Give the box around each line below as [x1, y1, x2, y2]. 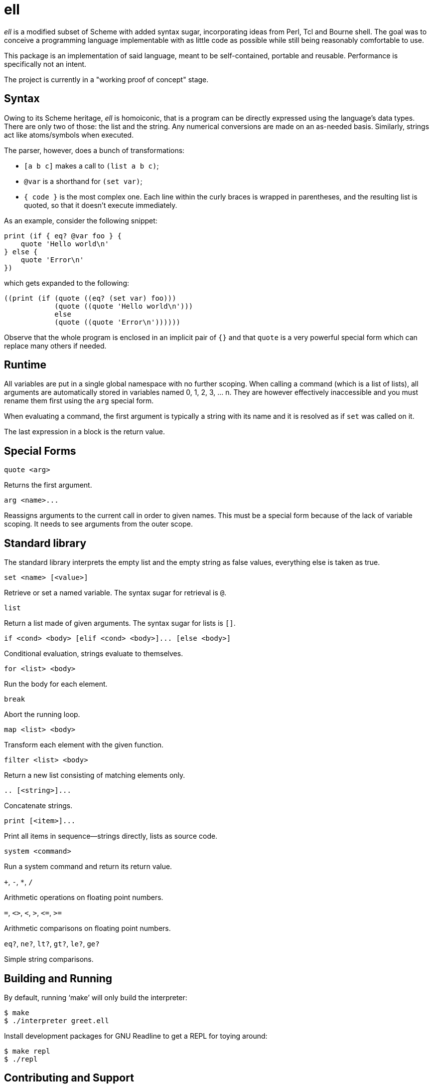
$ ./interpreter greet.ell [4, 1016, 109, 1025]
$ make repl [4, 1047, 50, 1055]
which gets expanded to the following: [4, 278, 129, 287]
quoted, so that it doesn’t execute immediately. [24, 200, 177, 209]
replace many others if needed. [4, 341, 107, 350]
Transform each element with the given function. [4, 740, 164, 749]
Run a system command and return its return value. [4, 862, 172, 871]
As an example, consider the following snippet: [4, 216, 157, 225]
